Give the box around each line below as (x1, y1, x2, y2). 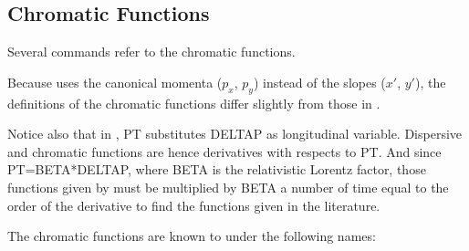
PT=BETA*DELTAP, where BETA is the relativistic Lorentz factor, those (7, 160, 426, 179)
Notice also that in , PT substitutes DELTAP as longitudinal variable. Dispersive (7, 124, 463, 143)
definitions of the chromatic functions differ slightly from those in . (7, 93, 380, 112)
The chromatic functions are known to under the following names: (7, 226, 376, 246)
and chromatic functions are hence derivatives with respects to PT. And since (7, 141, 442, 161)
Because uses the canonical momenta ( (7, 72, 223, 91)
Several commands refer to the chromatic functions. (7, 42, 296, 61)
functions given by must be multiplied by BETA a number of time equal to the (7, 177, 449, 196)
